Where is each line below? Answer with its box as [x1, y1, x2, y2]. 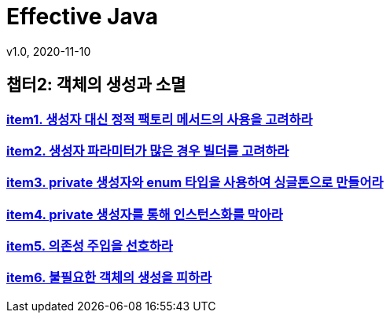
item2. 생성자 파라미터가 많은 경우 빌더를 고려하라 [6, 142, 289, 159]
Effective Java [6, 3, 159, 30]
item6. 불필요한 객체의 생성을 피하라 [6, 269, 212, 286]
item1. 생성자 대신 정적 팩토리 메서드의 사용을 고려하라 [6, 111, 313, 127]
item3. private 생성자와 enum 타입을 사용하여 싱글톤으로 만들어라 [6, 174, 384, 191]
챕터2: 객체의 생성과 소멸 [6, 75, 186, 95]
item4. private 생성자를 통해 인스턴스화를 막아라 [6, 206, 283, 222]
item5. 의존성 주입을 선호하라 [6, 238, 173, 255]
